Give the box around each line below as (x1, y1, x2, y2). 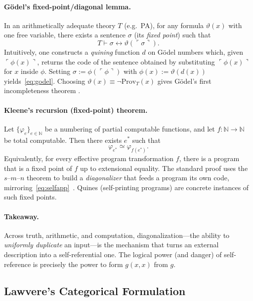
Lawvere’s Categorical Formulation (4, 283, 186, 298)
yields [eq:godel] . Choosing (4, 75, 85, 86)
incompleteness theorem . (4, 85, 81, 96)
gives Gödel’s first (157, 75, 211, 86)
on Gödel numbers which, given (148, 46, 244, 57)
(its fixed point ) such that (134, 30, 211, 40)
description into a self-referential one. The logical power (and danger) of (4, 249, 222, 259)
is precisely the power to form (33, 259, 123, 269)
